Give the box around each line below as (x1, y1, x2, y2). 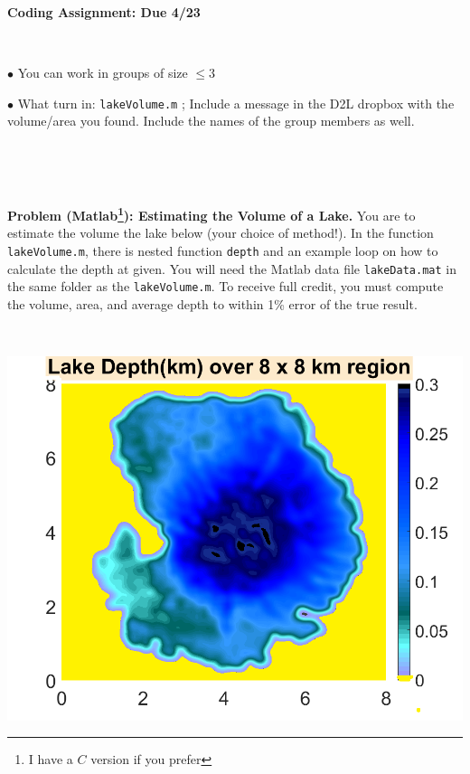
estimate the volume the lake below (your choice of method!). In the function (7, 223, 434, 242)
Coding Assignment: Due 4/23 (7, 3, 201, 21)
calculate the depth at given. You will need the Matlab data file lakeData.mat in (7, 259, 456, 278)
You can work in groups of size (17, 63, 188, 82)
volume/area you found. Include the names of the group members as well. (7, 111, 415, 130)
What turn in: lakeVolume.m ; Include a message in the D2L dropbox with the (17, 93, 455, 112)
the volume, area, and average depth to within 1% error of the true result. (7, 295, 418, 314)
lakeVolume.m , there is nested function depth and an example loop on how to (7, 241, 438, 260)
